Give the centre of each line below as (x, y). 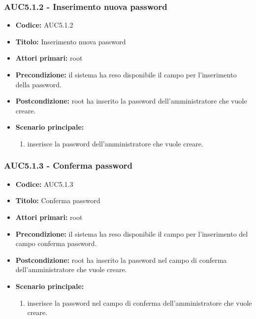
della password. (38, 84)
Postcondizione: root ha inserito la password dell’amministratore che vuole (131, 101)
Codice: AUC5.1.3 (44, 184)
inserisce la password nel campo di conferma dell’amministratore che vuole (140, 302)
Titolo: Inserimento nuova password (71, 41)
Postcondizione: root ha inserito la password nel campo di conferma (121, 260)
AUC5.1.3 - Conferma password (68, 165)
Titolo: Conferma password (58, 200)
